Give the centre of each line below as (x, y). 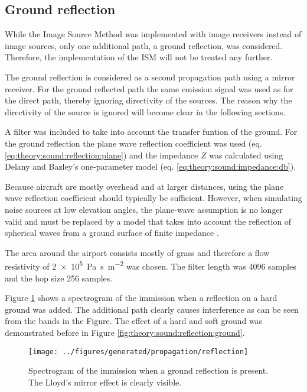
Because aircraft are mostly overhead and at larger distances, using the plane (144, 186)
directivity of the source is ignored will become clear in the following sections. (145, 111)
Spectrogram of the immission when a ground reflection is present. (148, 370)
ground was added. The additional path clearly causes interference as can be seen (152, 309)
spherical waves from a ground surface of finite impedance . (112, 233)
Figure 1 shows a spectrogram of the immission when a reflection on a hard (141, 298)
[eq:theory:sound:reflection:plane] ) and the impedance (102, 155)
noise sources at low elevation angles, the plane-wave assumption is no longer (144, 209)
